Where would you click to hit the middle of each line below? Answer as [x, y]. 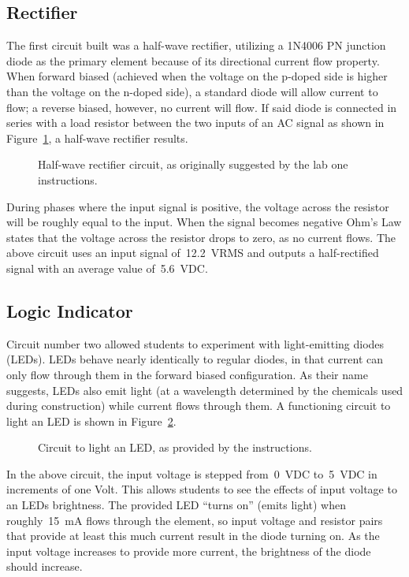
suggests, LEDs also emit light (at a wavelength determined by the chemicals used [205, 390]
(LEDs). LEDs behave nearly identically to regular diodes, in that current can [195, 359]
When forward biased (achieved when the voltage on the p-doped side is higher [197, 76]
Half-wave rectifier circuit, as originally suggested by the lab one [193, 164]
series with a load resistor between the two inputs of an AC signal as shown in [195, 123]
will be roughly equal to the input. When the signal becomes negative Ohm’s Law [204, 222]
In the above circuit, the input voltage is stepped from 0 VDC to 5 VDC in [192, 473]
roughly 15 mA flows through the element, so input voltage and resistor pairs [195, 520]
